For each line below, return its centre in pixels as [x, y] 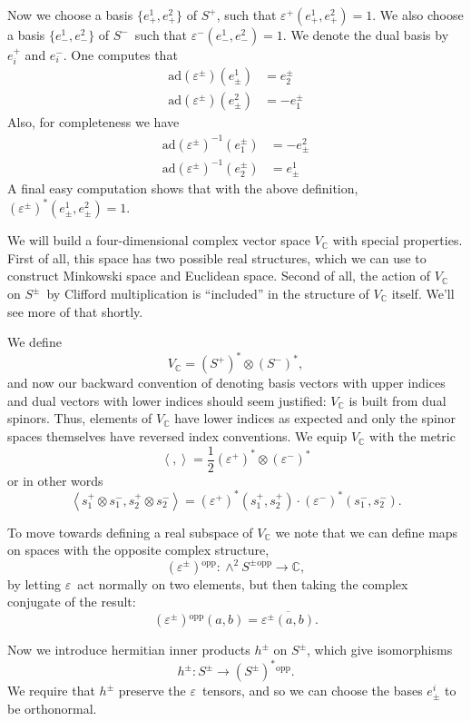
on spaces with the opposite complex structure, [138, 550]
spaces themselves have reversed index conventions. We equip [177, 436]
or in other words [55, 480]
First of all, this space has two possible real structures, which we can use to [217, 257]
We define [34, 342]
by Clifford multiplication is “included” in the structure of [208, 294]
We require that [51, 691]
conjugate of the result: [72, 602]
